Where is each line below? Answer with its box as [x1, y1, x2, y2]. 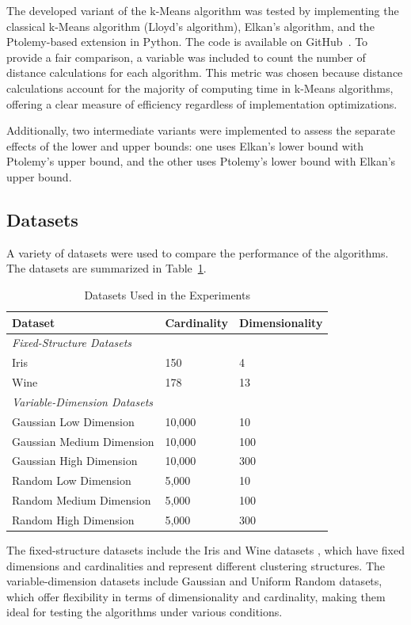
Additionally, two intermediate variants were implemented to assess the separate [6, 122, 395, 139]
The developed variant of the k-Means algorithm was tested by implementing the [6, 2, 399, 18]
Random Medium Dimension [12, 492, 151, 509]
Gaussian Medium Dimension [12, 433, 154, 449]
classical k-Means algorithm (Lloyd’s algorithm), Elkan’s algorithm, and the [6, 17, 375, 34]
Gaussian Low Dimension [12, 413, 135, 429]
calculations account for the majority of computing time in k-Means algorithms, [6, 79, 394, 96]
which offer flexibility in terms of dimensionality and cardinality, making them [6, 588, 386, 604]
